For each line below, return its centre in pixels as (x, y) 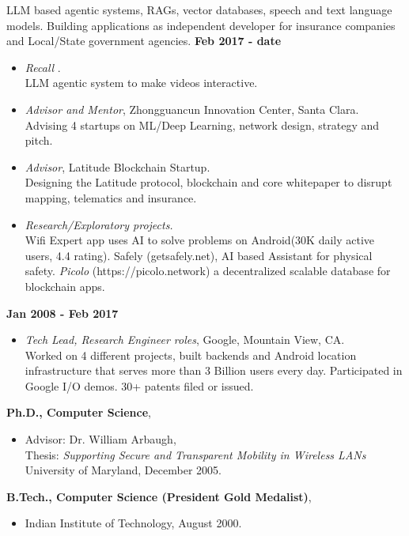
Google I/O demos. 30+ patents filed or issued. (139, 385)
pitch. (39, 140)
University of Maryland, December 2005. (123, 470)
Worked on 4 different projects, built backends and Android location (191, 355)
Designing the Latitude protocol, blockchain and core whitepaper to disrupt (208, 182)
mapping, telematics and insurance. (111, 197)
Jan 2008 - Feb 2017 (62, 313)
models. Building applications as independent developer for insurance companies (201, 25)
